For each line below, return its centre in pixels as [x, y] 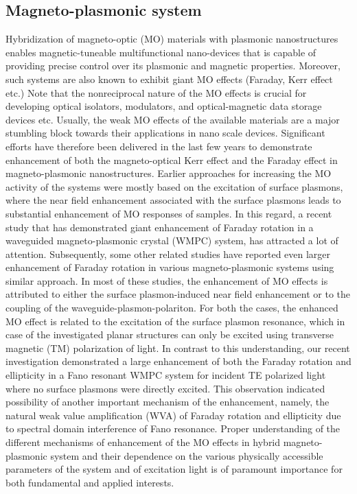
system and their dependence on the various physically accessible [187, 455]
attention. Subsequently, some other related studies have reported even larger [168, 254]
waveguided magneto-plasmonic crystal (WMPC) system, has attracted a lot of [172, 240]
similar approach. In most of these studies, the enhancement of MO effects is [167, 280]
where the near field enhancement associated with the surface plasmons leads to [173, 200]
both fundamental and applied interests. [90, 482]
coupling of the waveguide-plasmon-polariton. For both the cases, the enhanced [172, 308]
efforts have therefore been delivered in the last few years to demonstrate [159, 146]
